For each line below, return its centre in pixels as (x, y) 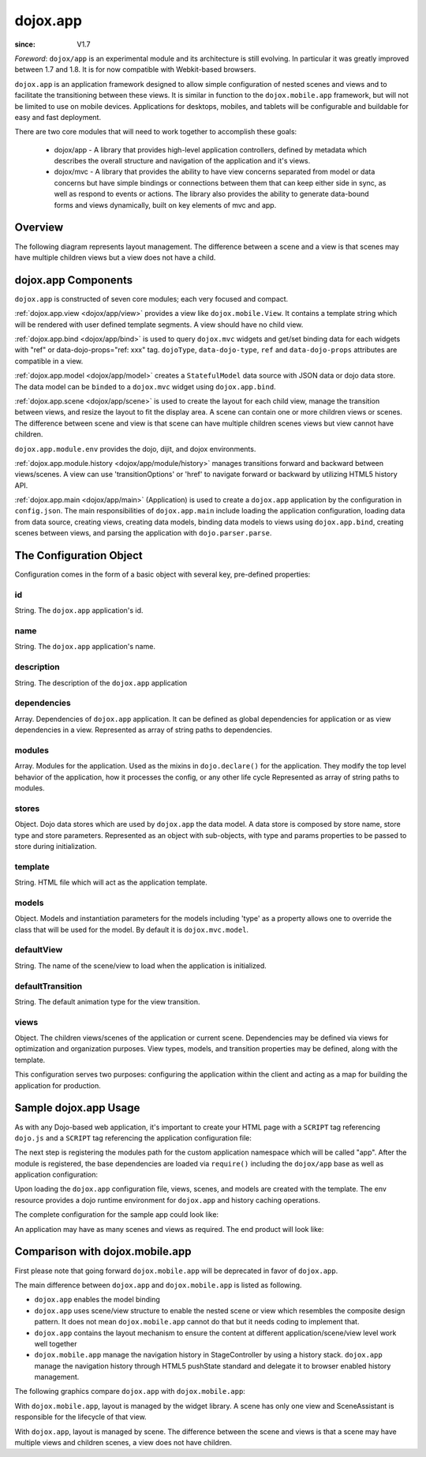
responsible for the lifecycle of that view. (80, 1417)
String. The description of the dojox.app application (101, 682)
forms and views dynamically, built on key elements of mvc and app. (165, 205)
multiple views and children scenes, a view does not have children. (123, 1443)
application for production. (58, 1085)
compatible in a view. (49, 361)
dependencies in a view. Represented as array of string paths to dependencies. (143, 730)
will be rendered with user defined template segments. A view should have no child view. (159, 325)
